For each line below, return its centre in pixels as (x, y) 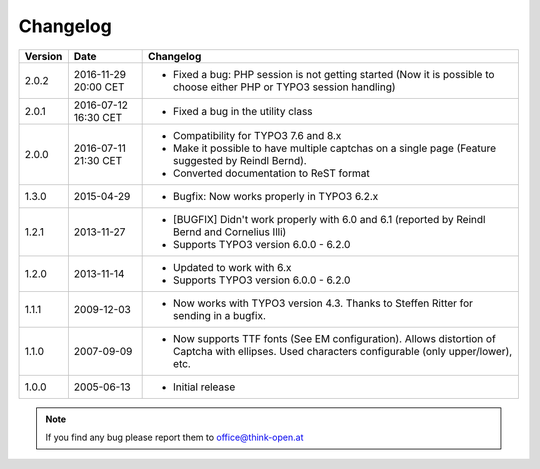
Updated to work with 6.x (232, 267)
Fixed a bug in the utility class (243, 111)
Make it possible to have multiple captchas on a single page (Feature (335, 148)
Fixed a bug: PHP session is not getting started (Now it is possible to (334, 74)
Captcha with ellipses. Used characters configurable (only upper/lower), (343, 351)
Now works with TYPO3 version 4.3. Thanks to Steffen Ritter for (323, 303)
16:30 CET (98, 117)
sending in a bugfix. (220, 315)
